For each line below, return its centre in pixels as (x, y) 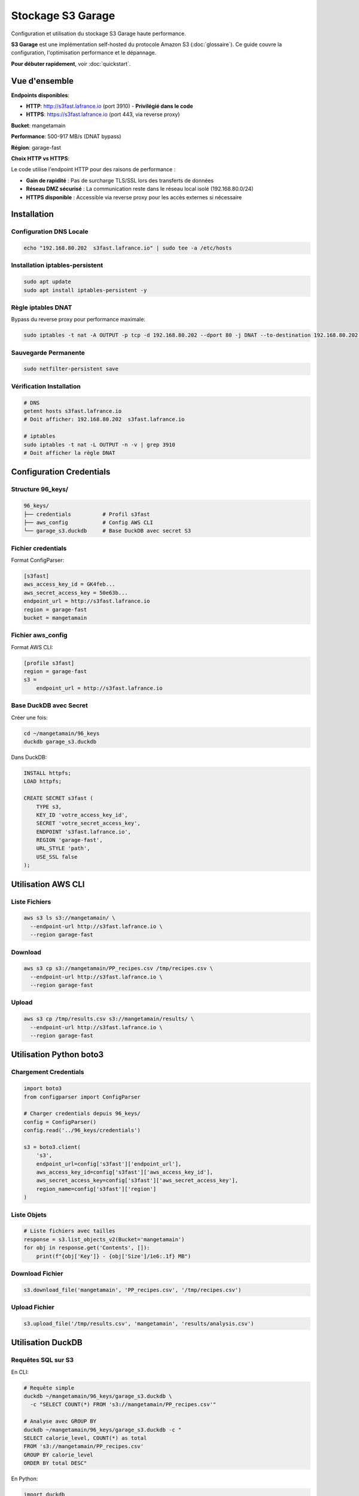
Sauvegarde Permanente (48, 352)
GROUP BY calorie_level (59, 1455)
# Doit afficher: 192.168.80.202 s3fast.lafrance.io (104, 419)
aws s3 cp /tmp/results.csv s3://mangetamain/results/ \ (109, 1019)
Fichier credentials (39, 548)
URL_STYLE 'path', (63, 849)
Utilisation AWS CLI (48, 884)
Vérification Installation (46, 386)
